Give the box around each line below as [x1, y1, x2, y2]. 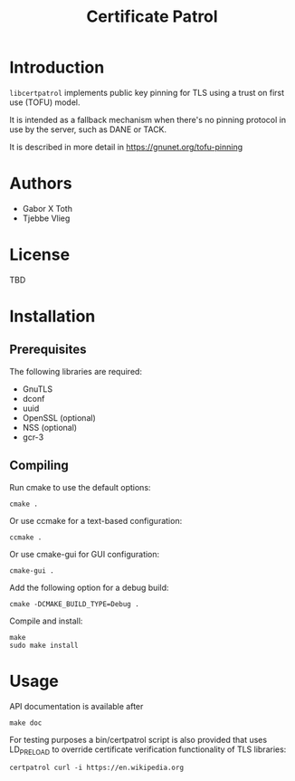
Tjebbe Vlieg [22, 213, 71, 224]
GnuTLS [22, 383, 53, 395]
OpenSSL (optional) [22, 412, 97, 423]
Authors [9, 174, 72, 194]
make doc [9, 718, 43, 728]
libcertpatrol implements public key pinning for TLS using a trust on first [9, 87, 285, 98]
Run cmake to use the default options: [9, 481, 151, 492]
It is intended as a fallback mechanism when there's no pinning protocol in [9, 114, 287, 125]
